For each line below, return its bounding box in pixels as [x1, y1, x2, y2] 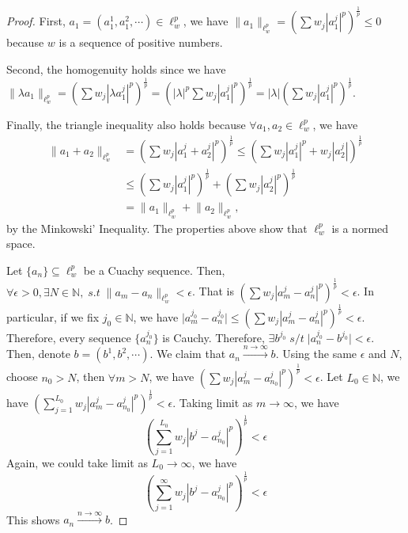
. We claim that [149, 345, 226, 362]
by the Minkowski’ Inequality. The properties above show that [6, 219, 308, 236]
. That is [192, 283, 234, 299]
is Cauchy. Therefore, [162, 329, 265, 345]
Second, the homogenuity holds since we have [6, 60, 226, 77]
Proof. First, [6, 13, 66, 29]
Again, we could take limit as [6, 454, 148, 470]
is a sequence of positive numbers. [59, 34, 223, 51]
